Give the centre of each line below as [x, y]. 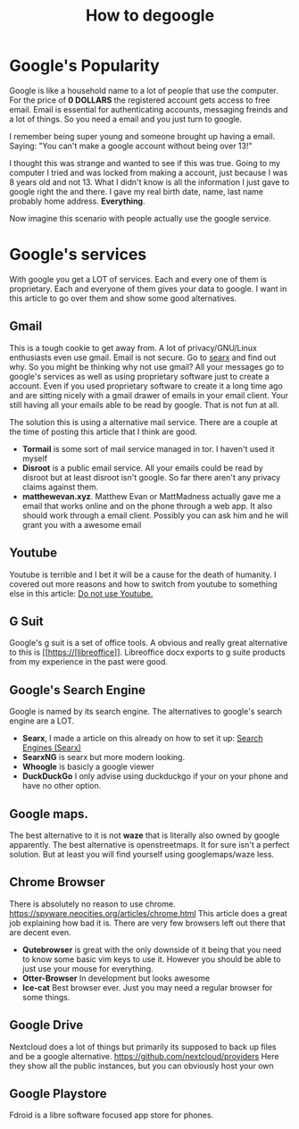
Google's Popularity [85, 66]
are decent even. [40, 932]
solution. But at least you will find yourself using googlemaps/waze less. [142, 854]
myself [34, 458]
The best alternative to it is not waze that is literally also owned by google [145, 835]
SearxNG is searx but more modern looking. [104, 757]
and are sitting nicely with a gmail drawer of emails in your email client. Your [149, 395]
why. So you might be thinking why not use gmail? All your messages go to [146, 366]
